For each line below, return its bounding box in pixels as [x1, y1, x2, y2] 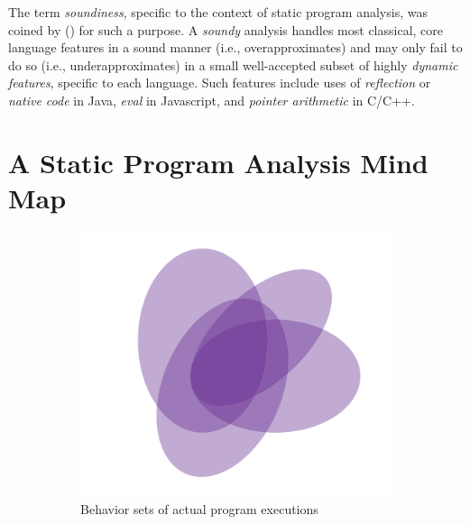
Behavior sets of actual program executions [80, 499, 318, 518]
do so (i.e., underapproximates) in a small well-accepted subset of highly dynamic [8, 55, 458, 74]
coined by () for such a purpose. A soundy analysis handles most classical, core [8, 20, 443, 39]
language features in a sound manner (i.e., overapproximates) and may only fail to [8, 38, 463, 57]
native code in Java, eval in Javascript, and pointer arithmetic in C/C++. [8, 90, 415, 109]
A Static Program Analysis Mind [8, 143, 429, 180]
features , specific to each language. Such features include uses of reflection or [8, 73, 431, 92]
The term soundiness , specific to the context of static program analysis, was [8, 3, 428, 21]
